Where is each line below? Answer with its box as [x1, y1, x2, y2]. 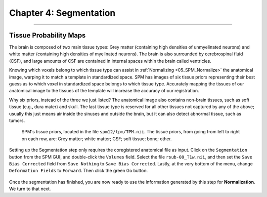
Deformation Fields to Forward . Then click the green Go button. [9, 168, 148, 174]
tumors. [9, 118, 25, 123]
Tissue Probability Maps [9, 31, 86, 39]
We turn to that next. [9, 186, 51, 192]
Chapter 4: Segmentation [9, 7, 116, 18]
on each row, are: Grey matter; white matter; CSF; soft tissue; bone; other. [21, 136, 172, 142]
